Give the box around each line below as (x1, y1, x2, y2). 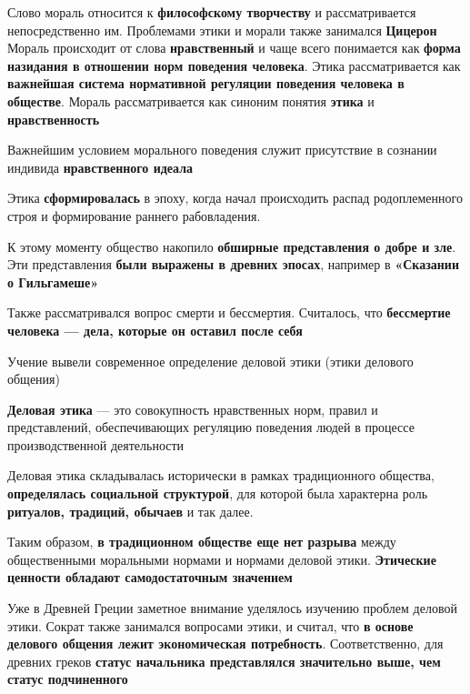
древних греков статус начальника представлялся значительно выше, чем (7, 651, 441, 670)
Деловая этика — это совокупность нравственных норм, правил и (7, 399, 378, 418)
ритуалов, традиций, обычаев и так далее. (7, 501, 254, 520)
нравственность (7, 109, 100, 128)
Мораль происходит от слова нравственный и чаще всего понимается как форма (7, 38, 461, 57)
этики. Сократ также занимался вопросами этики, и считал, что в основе (7, 616, 414, 635)
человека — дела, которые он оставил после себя (7, 320, 303, 339)
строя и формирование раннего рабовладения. (7, 206, 261, 225)
